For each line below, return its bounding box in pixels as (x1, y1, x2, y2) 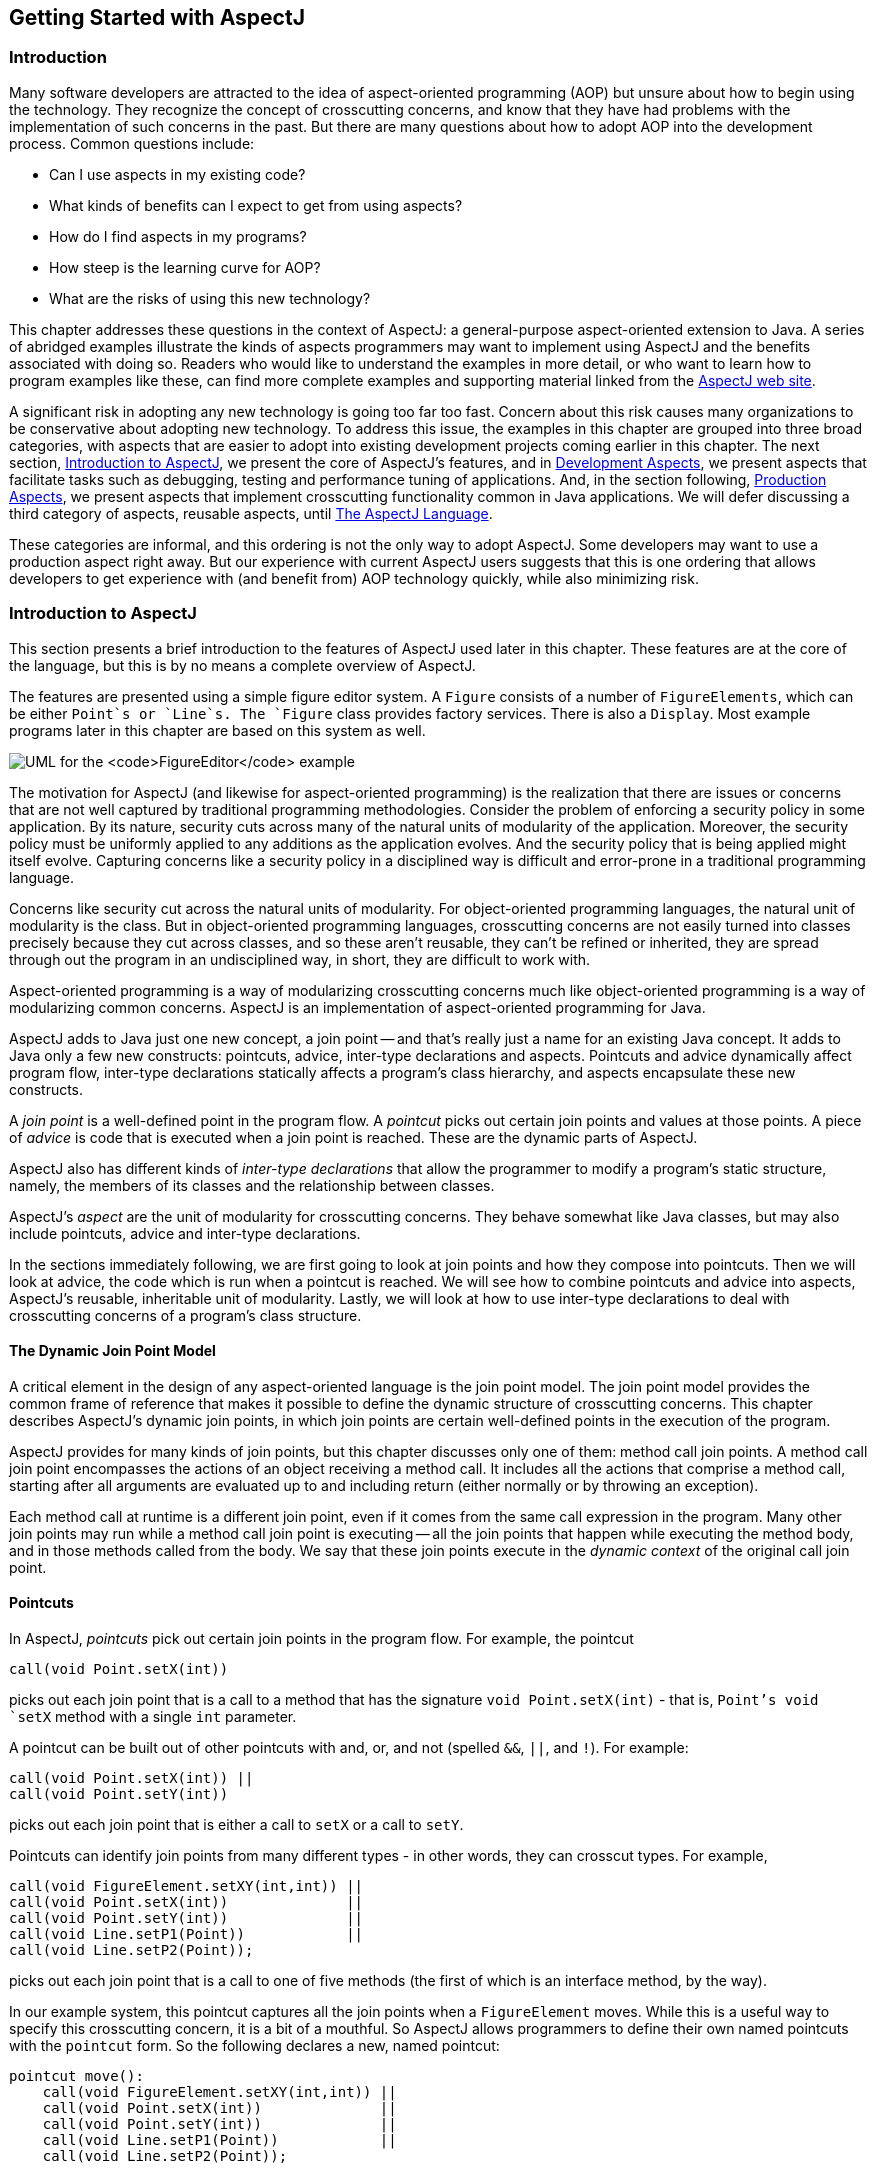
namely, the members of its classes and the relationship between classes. (9, 1176, 495, 1194)
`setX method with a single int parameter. (9, 1707, 297, 1725)
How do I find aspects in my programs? (49, 227, 307, 245)
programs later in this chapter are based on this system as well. (9, 721, 426, 739)
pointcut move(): (9, 2067, 144, 2084)
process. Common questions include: (9, 134, 255, 152)
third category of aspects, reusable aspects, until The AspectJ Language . (9, 504, 493, 522)
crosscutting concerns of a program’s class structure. (9, 1306, 362, 1324)
